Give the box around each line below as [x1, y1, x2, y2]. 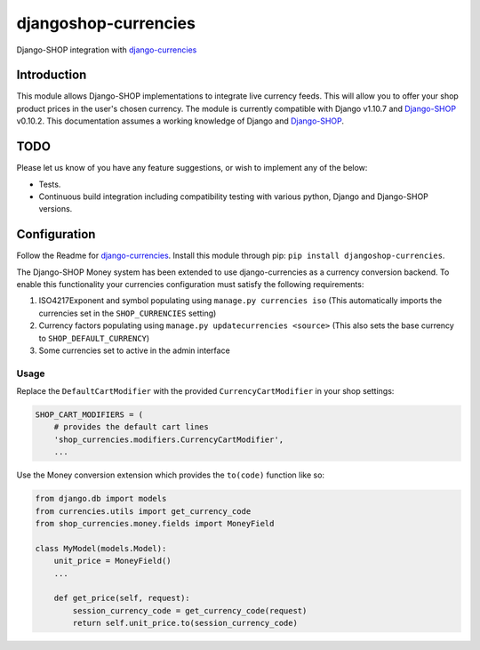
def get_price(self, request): [53, 593, 190, 604]
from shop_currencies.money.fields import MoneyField [35, 518, 275, 528]
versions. [38, 204, 73, 214]
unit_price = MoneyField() [53, 556, 172, 566]
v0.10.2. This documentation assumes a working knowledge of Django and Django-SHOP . [16, 116, 345, 126]
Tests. [38, 179, 61, 189]
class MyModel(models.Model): [35, 543, 167, 553]
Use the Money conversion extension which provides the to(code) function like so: [16, 469, 324, 480]
